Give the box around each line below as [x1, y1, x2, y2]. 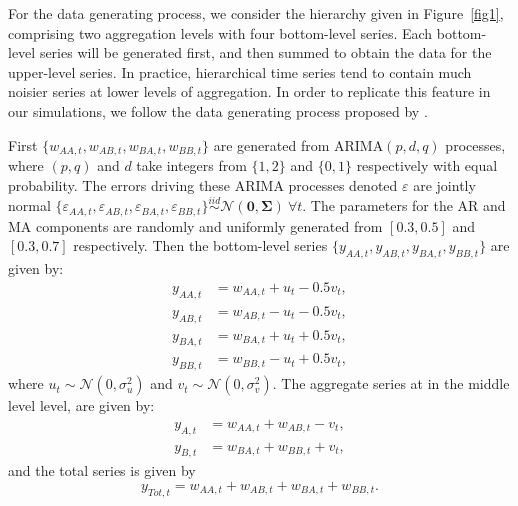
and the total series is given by [8, 460, 196, 481]
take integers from [136, 155, 247, 176]
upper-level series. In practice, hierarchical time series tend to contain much [8, 61, 472, 82]
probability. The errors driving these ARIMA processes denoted [8, 174, 398, 195]
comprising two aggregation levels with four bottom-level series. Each [8, 22, 433, 43]
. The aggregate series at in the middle [272, 373, 510, 394]
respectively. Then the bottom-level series [73, 235, 328, 256]
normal [8, 195, 51, 216]
